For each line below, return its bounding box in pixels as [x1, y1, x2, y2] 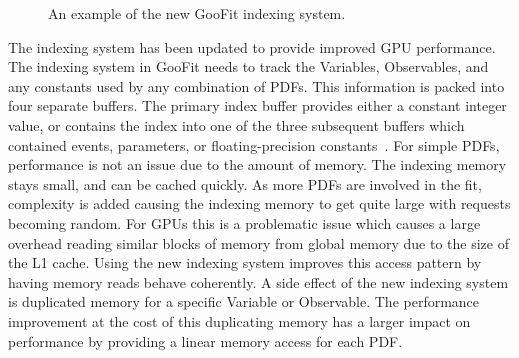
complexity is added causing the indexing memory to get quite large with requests [8, 193, 511, 214]
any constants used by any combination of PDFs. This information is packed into [8, 75, 505, 96]
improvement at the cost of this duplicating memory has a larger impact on [8, 310, 471, 331]
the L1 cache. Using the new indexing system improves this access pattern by [8, 252, 482, 273]
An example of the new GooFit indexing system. [48, 3, 346, 23]
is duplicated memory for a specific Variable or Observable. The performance [8, 291, 480, 312]
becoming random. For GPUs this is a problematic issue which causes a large [8, 212, 481, 233]
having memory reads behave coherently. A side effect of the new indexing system [8, 271, 509, 292]
